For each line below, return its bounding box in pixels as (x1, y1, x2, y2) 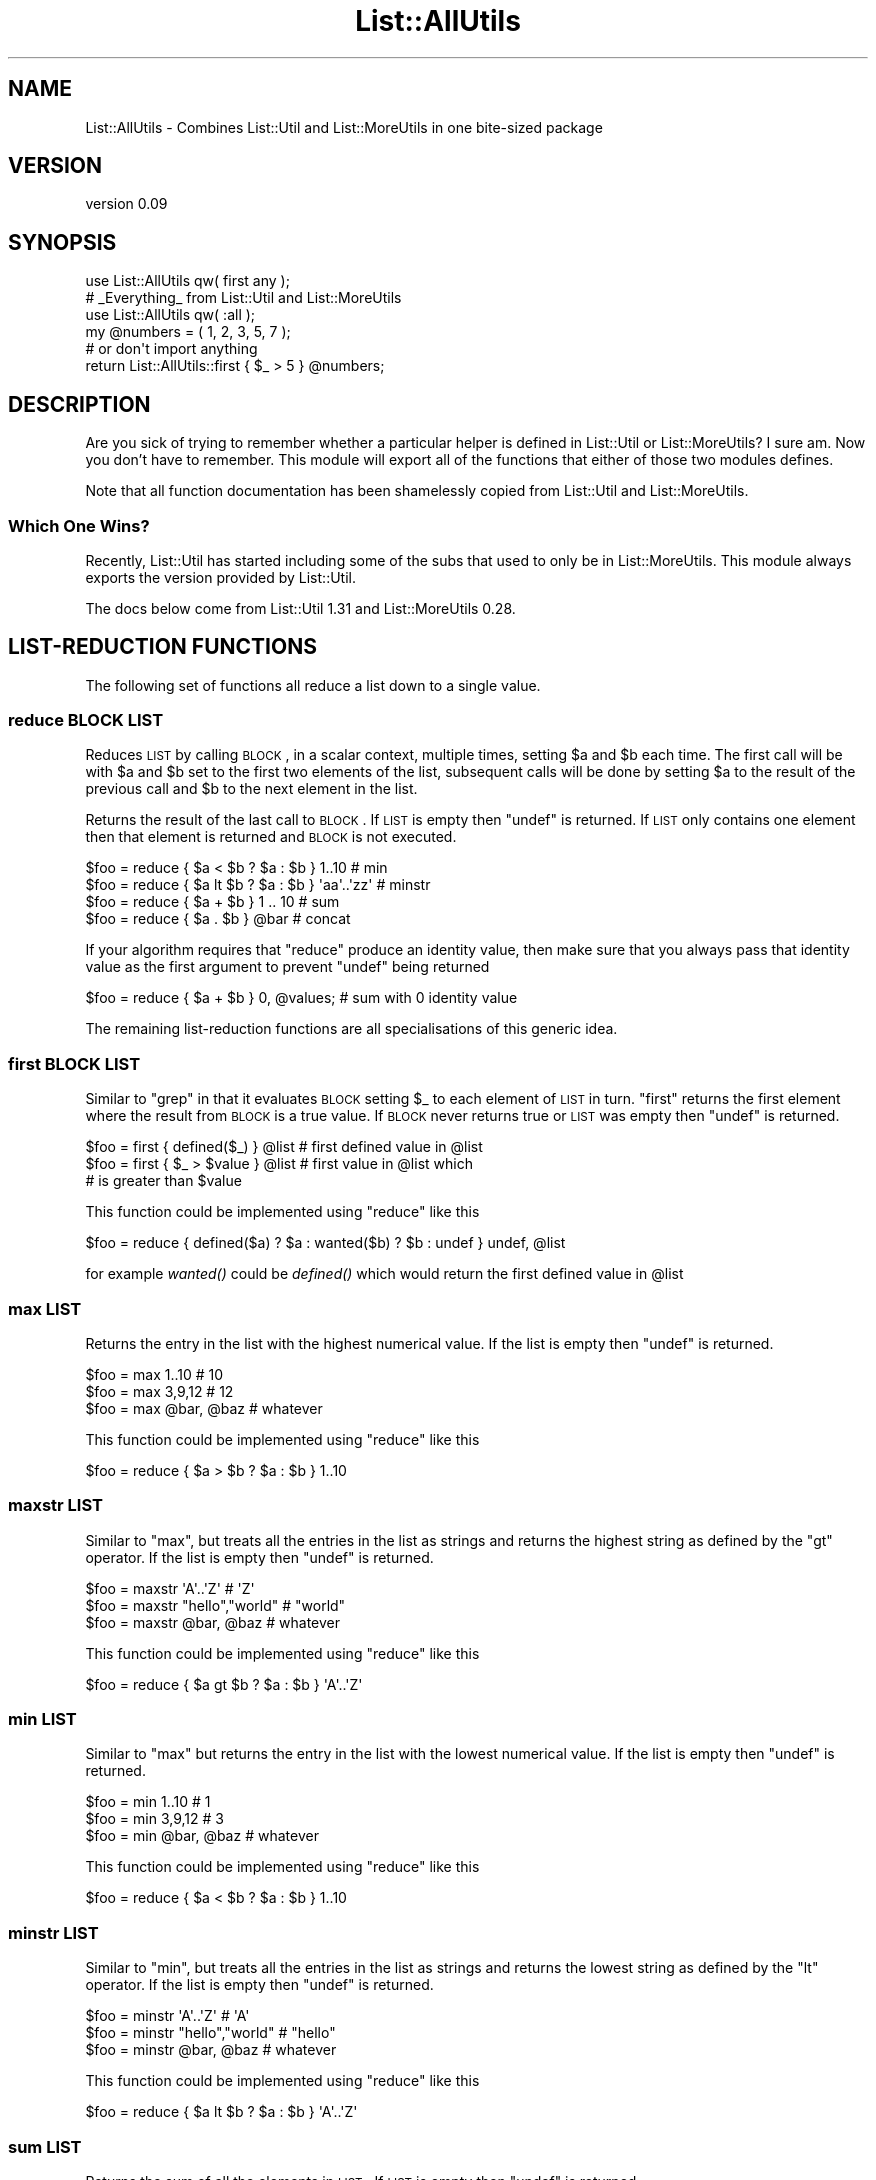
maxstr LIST (8, 1495, 103, 1516)
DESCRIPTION (8, 391, 151, 417)
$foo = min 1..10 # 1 (85, 1793, 211, 1811)
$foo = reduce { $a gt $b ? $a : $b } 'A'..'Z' (85, 1675, 363, 1693)
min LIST (8, 1709, 77, 1730)
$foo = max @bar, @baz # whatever (85, 1399, 323, 1417)
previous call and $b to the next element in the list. (85, 780, 418, 798)
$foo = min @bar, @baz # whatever (85, 1827, 319, 1845)
